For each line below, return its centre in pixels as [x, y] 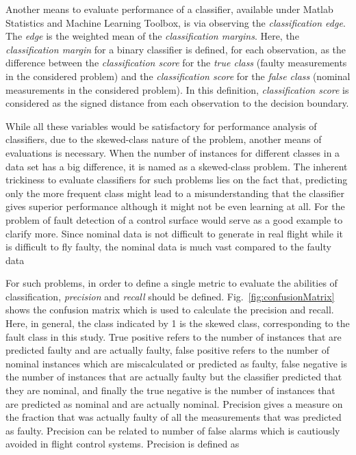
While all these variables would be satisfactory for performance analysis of [161, 126]
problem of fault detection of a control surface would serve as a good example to [174, 219]
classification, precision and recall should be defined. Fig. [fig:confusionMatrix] [170, 296]
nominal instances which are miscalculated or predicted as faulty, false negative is [177, 363]
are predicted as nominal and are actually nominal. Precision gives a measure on [174, 403]
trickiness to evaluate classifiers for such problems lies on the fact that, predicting [177, 180]
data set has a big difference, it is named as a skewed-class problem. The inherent [177, 166]
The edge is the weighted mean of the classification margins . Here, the [152, 36]
